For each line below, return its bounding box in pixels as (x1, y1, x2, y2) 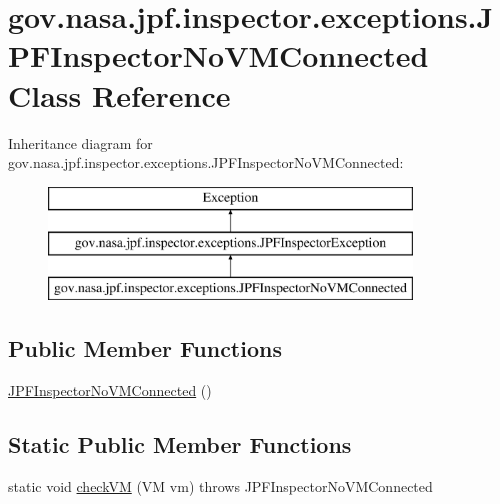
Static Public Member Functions (8, 428, 352, 459)
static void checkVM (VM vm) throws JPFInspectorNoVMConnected (8, 475, 433, 496)
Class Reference (8, 74, 231, 115)
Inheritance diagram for (8, 132, 153, 153)
